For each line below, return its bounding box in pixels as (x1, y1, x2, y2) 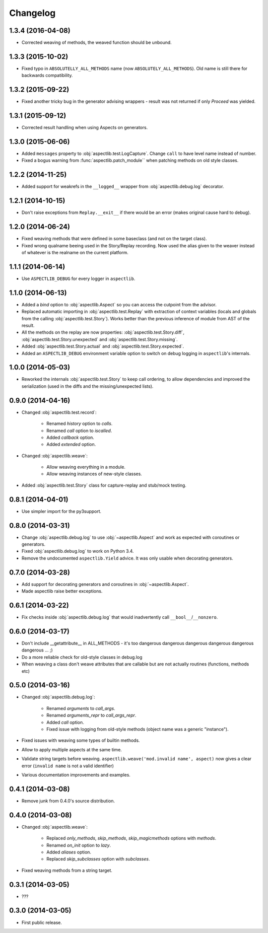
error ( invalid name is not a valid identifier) (21, 763, 114, 769)
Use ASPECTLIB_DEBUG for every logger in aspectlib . (21, 276, 135, 282)
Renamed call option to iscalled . (46, 428, 112, 433)
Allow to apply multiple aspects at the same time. (21, 746, 122, 752)
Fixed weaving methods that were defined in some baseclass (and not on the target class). (21, 236, 207, 242)
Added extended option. (46, 441, 96, 447)
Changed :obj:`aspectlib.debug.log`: (21, 694, 95, 700)
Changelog (9, 7, 56, 18)
